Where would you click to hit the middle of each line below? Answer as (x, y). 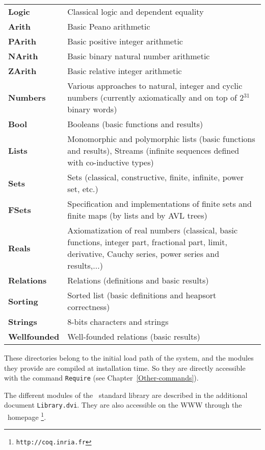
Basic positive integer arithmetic (125, 41)
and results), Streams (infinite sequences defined (153, 150)
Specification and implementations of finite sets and (160, 204)
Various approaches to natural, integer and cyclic (155, 86)
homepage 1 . (27, 416)
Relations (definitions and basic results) (138, 280)
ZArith (22, 71)
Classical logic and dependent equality (136, 11)
